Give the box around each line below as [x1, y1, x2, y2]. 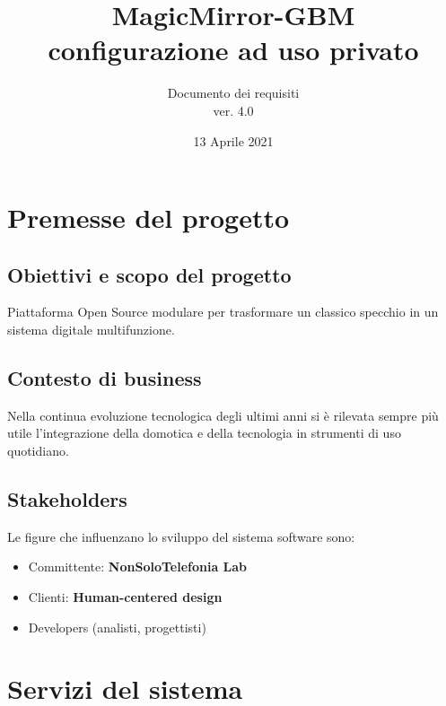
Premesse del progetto [7, 199, 290, 236]
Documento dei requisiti [167, 83, 300, 102]
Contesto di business [7, 364, 202, 392]
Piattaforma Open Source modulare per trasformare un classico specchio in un [7, 302, 439, 321]
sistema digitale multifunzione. [7, 320, 175, 339]
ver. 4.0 [213, 100, 254, 119]
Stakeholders [7, 485, 127, 513]
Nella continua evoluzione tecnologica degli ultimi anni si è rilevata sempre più [7, 405, 439, 424]
